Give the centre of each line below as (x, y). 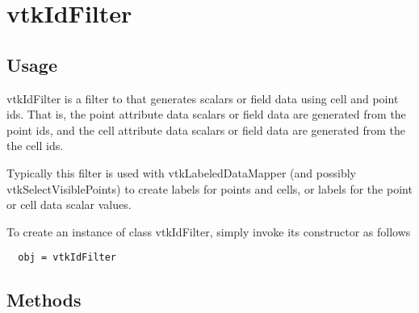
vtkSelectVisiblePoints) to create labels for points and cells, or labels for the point (209, 188)
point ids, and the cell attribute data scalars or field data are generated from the (206, 129)
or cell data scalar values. (69, 204)
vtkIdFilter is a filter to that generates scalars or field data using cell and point (203, 98)
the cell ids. (35, 146)
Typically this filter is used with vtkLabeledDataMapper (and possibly (181, 172)
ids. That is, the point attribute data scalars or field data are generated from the (206, 114)
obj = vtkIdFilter (67, 258)
